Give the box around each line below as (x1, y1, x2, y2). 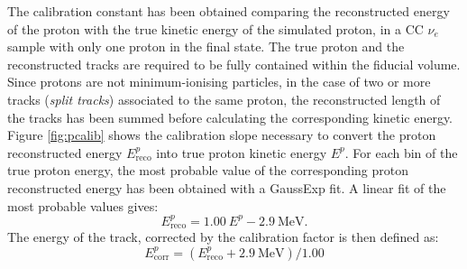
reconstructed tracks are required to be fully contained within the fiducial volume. (7, 54, 461, 73)
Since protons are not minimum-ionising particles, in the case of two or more (7, 72, 431, 91)
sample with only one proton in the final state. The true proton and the (7, 37, 405, 56)
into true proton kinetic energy (156, 143, 327, 162)
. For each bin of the (344, 143, 458, 162)
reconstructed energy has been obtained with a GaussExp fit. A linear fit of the (7, 178, 446, 197)
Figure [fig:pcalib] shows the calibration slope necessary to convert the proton (7, 125, 436, 144)
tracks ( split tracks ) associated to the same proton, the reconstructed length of (7, 89, 441, 108)
